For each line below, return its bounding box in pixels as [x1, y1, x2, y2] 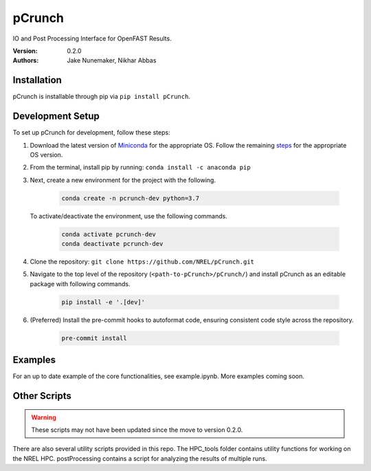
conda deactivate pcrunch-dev [61, 240, 164, 248]
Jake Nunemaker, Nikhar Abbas [67, 56, 157, 65]
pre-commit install [61, 334, 127, 342]
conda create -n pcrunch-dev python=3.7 [61, 194, 199, 202]
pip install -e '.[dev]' [61, 298, 146, 306]
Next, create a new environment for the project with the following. [30, 176, 216, 184]
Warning [31, 413, 56, 422]
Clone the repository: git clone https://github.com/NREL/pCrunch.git [30, 257, 254, 266]
